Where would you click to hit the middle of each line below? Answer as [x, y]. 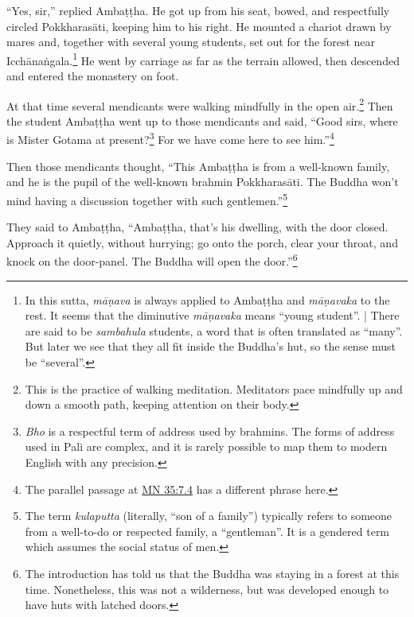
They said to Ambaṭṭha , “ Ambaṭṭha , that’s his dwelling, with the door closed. [197, 227]
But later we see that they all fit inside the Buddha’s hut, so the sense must [211, 346]
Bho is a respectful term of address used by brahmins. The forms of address [210, 431]
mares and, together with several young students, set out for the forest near [191, 42]
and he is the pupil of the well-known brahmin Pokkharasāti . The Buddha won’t [203, 182]
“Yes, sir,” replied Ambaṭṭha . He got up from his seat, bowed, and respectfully [198, 10]
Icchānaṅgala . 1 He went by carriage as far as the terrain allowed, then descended [203, 59]
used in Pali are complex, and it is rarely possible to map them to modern [206, 446]
